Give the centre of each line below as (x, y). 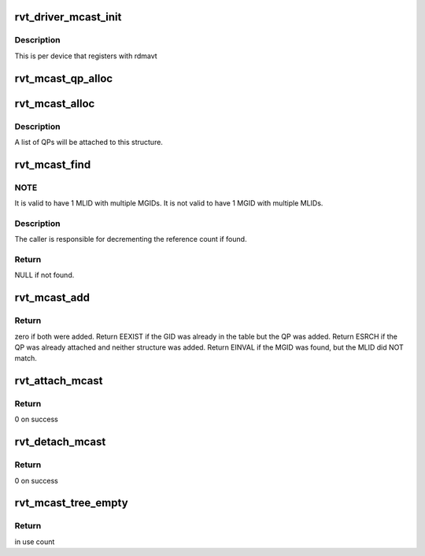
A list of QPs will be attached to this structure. (89, 142)
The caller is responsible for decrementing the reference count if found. (131, 239)
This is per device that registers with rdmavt (86, 56)
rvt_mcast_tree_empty (72, 503)
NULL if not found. (44, 275)
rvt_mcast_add (52, 298)
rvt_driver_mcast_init (68, 17)
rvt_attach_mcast (59, 381)
